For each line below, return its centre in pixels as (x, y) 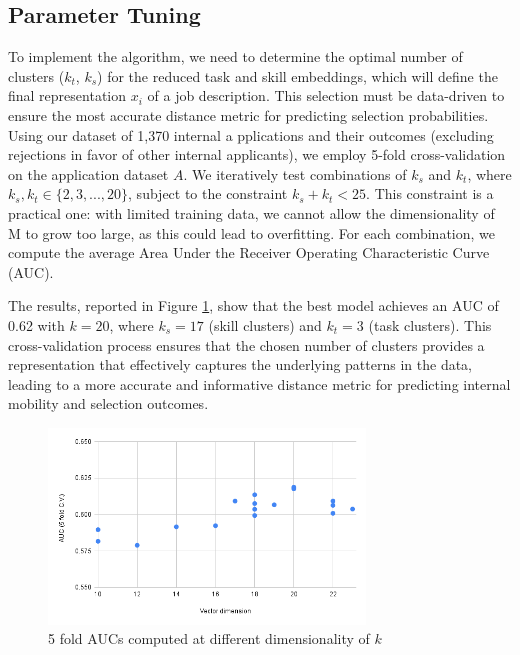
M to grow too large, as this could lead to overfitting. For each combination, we (251, 232)
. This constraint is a (430, 193)
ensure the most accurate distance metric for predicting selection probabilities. (248, 114)
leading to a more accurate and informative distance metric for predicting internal (259, 383)
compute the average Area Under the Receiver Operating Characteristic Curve (249, 252)
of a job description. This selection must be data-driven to (326, 95)
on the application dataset (88, 173)
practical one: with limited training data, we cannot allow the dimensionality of (251, 212)
